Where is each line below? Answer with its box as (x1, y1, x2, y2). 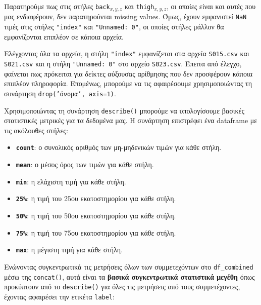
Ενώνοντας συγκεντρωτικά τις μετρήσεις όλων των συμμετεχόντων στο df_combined (4, 261, 253, 272)
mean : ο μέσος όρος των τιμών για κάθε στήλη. (16, 159, 154, 170)
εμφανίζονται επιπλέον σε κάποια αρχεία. (4, 31, 124, 42)
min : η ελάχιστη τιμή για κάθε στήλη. (16, 176, 126, 186)
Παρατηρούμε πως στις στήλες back (4, 1, 110, 11)
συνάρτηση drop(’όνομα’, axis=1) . (4, 88, 116, 98)
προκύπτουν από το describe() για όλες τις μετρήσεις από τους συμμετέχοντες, (4, 281, 240, 292)
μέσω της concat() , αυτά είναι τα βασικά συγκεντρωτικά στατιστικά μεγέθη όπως (4, 271, 255, 282)
